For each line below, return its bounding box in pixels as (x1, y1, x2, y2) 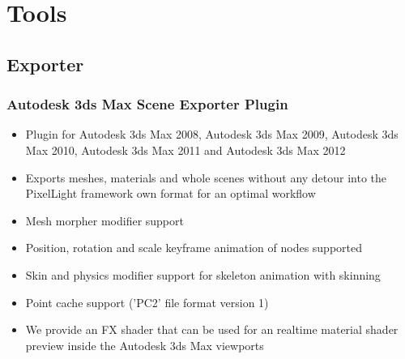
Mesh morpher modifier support (25, 212, 184, 229)
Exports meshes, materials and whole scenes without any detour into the (25, 169, 387, 186)
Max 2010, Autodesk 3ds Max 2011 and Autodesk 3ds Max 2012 (25, 141, 346, 158)
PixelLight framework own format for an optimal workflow (25, 185, 316, 202)
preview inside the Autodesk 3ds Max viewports (25, 336, 264, 353)
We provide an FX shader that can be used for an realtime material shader (25, 321, 399, 338)
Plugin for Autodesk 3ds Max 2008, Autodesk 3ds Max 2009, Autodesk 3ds (25, 126, 399, 143)
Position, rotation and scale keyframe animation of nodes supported (25, 239, 363, 256)
